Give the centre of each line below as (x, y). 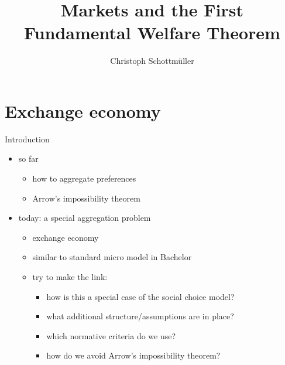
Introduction (27, 139)
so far (28, 158)
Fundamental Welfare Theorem (152, 33)
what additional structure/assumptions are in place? (140, 316)
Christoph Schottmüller (152, 61)
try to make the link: (70, 277)
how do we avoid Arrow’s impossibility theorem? (133, 355)
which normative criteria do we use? (111, 335)
